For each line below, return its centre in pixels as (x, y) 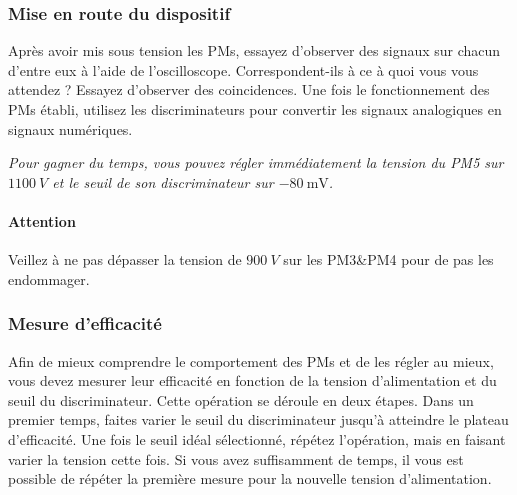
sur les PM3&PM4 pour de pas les (388, 259)
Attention (42, 220)
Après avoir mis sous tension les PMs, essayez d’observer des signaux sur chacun (254, 50)
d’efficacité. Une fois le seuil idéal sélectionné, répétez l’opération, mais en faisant (257, 438)
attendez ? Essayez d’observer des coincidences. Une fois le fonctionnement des (249, 89)
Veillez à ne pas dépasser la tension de (125, 259)
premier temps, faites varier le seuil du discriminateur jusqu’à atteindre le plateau (258, 419)
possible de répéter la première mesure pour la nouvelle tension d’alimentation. (250, 478)
